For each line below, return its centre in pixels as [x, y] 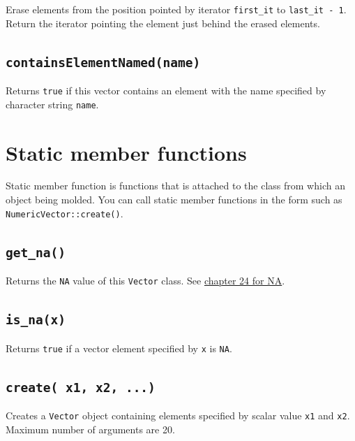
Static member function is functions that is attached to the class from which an [175, 186]
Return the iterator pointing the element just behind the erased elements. [163, 23]
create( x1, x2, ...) [81, 387]
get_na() [36, 252]
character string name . [52, 104]
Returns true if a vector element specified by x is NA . [119, 348]
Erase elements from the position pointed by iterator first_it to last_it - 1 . [176, 9]
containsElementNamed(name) [103, 62]
